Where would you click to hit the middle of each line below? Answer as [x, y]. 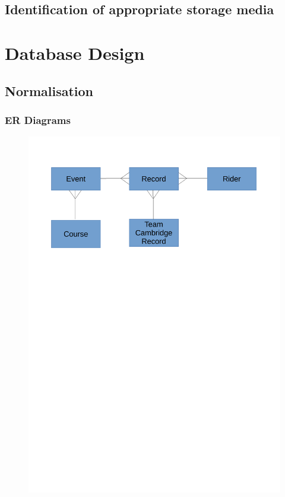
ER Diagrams [38, 120]
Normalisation [49, 90]
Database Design [75, 52]
